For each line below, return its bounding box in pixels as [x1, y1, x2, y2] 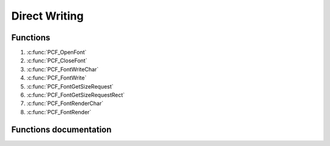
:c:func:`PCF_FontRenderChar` [26, 100, 104, 107]
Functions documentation [11, 124, 112, 134]
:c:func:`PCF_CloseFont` [26, 57, 88, 64]
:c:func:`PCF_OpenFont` [26, 49, 87, 56]
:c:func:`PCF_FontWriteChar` [26, 65, 99, 73]
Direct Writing [11, 9, 84, 23]
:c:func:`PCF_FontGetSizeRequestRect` [26, 92, 125, 99]
